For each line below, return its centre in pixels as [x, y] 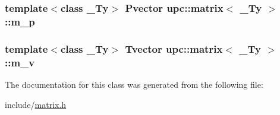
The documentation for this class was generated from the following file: [134, 84]
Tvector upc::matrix [174, 48]
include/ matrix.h [36, 104]
